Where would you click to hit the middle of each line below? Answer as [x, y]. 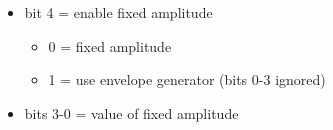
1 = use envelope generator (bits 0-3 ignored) [187, 79]
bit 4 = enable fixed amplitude [118, 12]
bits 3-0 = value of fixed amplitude [131, 112]
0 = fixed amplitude [110, 45]
